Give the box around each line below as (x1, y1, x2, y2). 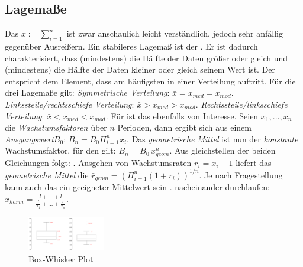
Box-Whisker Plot (28, 252, 94, 265)
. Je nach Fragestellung (199, 168, 283, 181)
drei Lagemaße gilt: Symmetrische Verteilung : (5, 86, 170, 99)
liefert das (236, 156, 272, 168)
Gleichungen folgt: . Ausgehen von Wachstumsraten (5, 156, 192, 168)
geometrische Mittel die (5, 168, 89, 181)
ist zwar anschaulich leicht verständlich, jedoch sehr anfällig (66, 27, 283, 40)
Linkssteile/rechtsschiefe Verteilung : (5, 97, 134, 110)
